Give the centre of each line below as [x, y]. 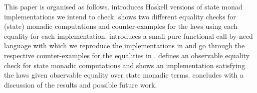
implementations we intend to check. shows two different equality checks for [120, 16]
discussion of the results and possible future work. [81, 84]
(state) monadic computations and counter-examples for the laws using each [121, 26]
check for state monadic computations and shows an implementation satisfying [125, 65]
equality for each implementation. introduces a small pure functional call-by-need [128, 36]
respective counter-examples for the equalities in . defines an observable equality [127, 55]
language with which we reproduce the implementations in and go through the [124, 46]
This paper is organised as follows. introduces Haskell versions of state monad [123, 6]
